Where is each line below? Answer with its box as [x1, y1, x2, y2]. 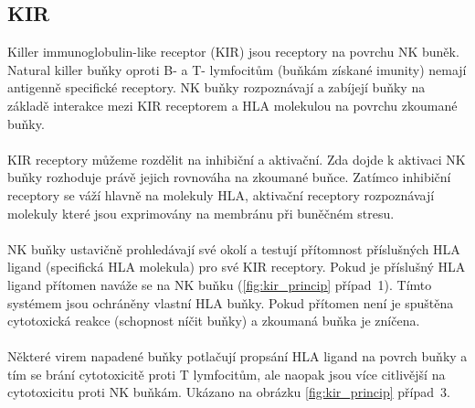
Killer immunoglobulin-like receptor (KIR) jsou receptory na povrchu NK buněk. [7, 42, 459, 61]
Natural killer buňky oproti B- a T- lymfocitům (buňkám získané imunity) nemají [7, 59, 467, 79]
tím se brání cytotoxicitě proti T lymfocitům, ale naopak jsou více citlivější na [7, 364, 446, 383]
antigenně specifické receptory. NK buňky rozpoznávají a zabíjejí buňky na [7, 78, 426, 97]
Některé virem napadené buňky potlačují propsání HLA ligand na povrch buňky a [7, 347, 468, 366]
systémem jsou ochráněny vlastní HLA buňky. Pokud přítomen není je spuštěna [7, 293, 454, 312]
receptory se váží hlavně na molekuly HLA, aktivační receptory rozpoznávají [7, 185, 435, 204]
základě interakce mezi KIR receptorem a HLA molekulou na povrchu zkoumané [7, 95, 458, 114]
